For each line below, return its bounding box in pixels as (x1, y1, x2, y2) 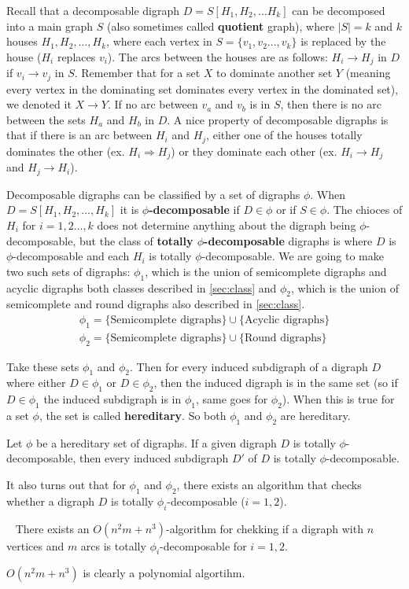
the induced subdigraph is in (43, 391, 182, 407)
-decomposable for (160, 537, 247, 554)
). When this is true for (282, 391, 395, 407)
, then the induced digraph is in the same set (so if (153, 374, 398, 391)
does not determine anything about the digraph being (97, 217, 356, 234)
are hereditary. (280, 407, 351, 424)
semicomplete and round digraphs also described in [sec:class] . (6, 296, 305, 312)
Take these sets (6, 358, 79, 374)
